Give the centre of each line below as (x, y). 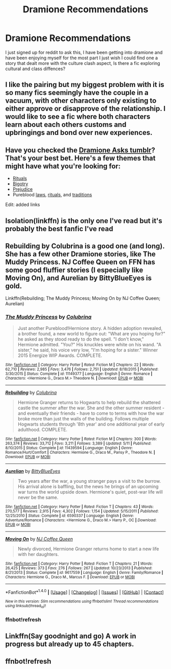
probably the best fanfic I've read (59, 229)
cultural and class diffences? (35, 69)
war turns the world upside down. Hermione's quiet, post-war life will (90, 492)
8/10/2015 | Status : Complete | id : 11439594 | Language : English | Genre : (69, 448)
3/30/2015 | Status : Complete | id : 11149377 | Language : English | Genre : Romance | (79, 374)
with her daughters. (38, 554)
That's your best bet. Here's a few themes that (80, 158)
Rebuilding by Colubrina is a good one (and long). (85, 246)
